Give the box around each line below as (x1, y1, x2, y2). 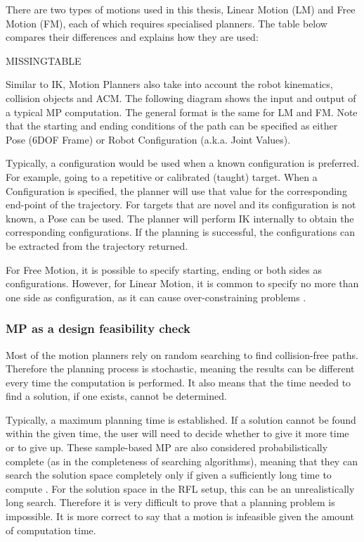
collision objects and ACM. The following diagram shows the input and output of (6, 90, 356, 105)
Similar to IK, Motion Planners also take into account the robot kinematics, (6, 77, 333, 92)
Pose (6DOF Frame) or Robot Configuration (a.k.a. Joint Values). (6, 132, 291, 146)
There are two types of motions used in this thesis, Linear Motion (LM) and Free (6, 2, 356, 16)
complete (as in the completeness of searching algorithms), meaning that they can (6, 453, 358, 468)
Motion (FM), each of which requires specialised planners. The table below (6, 15, 327, 30)
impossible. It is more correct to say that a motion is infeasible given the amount (6, 509, 354, 524)
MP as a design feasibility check (6, 320, 191, 337)
